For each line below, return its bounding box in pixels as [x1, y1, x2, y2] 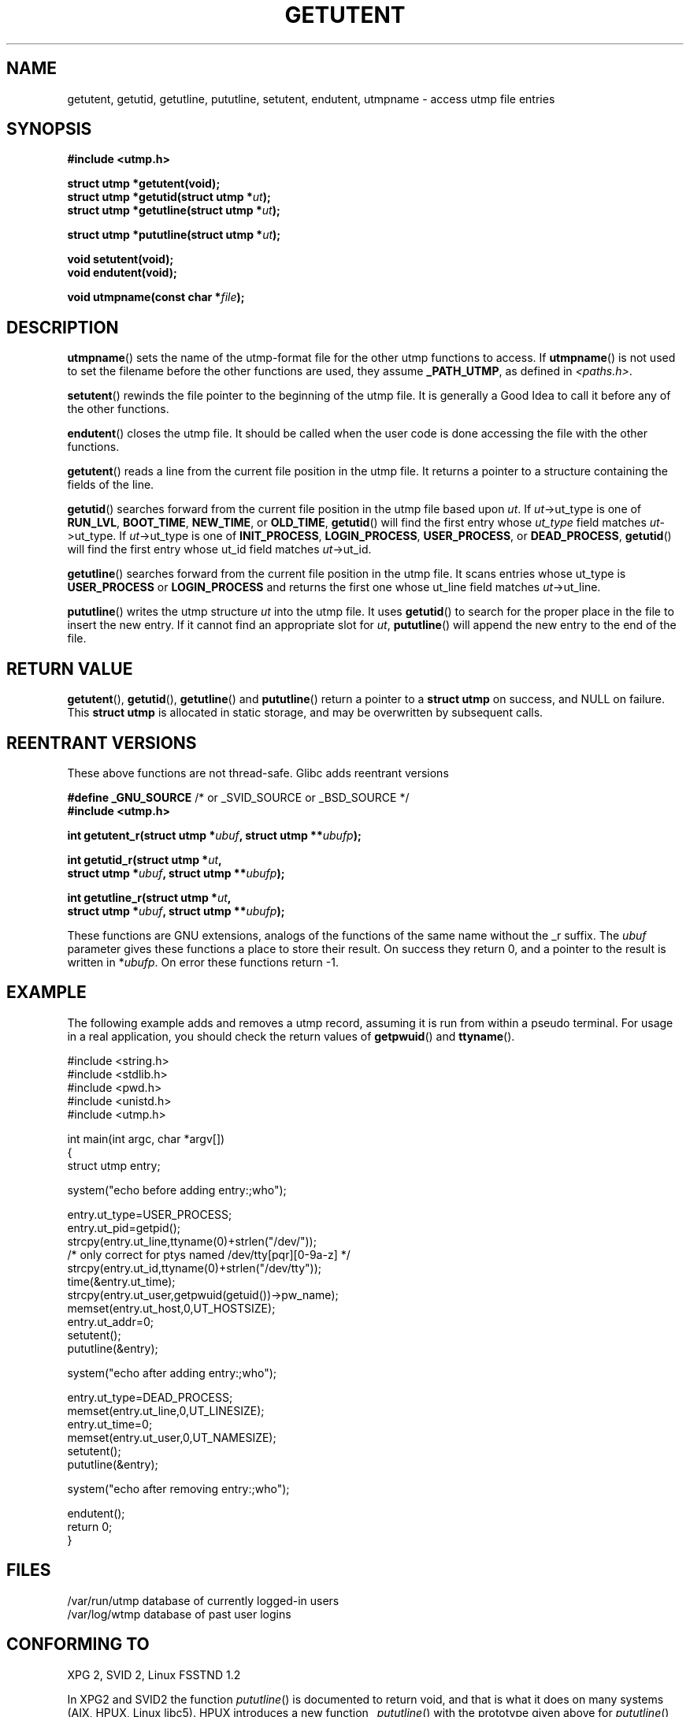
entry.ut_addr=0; [67, 1314, 154, 1328]
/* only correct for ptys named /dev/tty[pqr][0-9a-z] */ [67, 1247, 351, 1261]
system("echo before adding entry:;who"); [67, 1183, 287, 1197]
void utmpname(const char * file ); [67, 290, 245, 304]
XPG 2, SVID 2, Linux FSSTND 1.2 [67, 1667, 241, 1682]
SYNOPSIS [6, 119, 92, 140]
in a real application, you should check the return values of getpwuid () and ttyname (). [67, 1029, 515, 1043]
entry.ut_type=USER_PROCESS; [67, 1207, 232, 1221]
